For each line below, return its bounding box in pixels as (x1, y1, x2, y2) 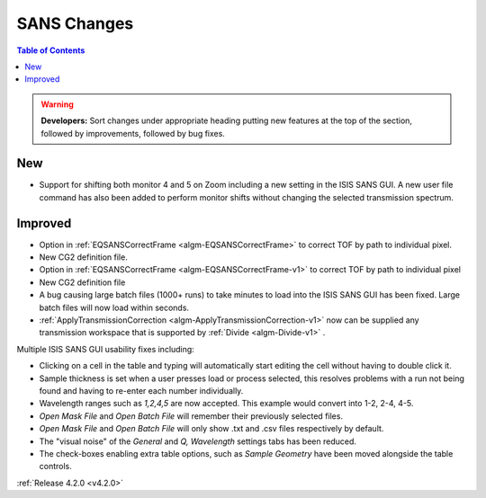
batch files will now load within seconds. (39, 302, 189, 313)
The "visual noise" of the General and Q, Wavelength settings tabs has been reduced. (39, 436, 357, 447)
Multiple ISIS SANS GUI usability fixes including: (16, 343, 195, 354)
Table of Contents (16, 45, 85, 56)
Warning (40, 99, 74, 110)
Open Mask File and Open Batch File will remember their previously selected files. (39, 410, 344, 422)
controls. (39, 461, 72, 472)
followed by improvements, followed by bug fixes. (40, 128, 225, 138)
